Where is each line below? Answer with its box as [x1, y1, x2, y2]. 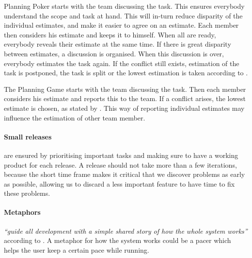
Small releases [4, 131, 52, 141]
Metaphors [4, 207, 41, 217]
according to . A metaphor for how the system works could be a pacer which [4, 235, 231, 245]
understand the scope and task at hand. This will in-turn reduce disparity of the [4, 10, 243, 20]
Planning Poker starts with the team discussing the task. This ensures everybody [4, 1, 245, 11]
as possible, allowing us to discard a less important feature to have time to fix [4, 178, 235, 189]
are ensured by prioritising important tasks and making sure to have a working [4, 150, 238, 160]
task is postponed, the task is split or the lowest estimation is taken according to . [4, 68, 248, 78]
